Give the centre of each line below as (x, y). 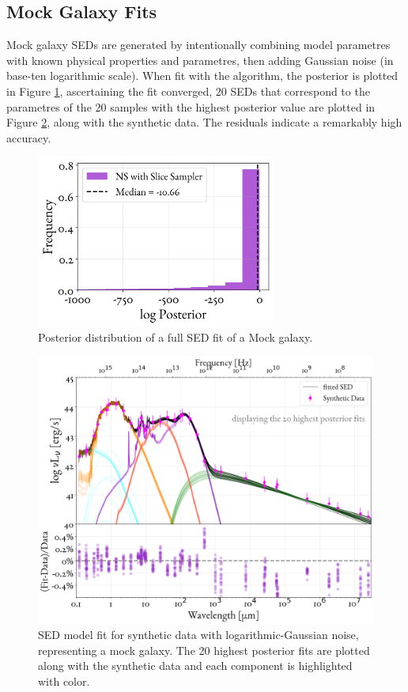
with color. (64, 681)
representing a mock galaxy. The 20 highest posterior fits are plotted (204, 650)
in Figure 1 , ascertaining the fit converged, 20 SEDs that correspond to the (188, 91)
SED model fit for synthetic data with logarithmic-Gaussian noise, (198, 635)
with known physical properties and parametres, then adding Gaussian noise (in (200, 60)
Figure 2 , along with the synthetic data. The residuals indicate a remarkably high (204, 122)
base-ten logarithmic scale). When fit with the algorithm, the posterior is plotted (202, 76)
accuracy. (29, 137)
